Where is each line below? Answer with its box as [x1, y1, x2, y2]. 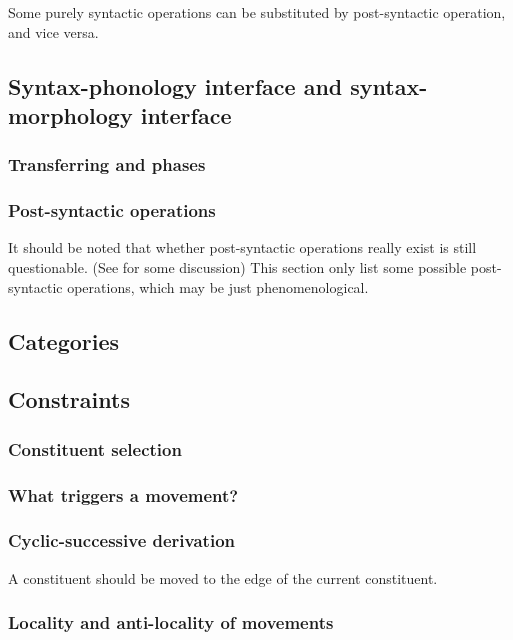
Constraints [8, 384, 130, 415]
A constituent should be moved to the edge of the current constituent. [8, 567, 438, 588]
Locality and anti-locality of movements [8, 610, 334, 635]
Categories [8, 325, 120, 356]
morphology [8, 99, 133, 130]
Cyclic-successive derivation [8, 528, 236, 553]
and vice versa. [8, 21, 99, 42]
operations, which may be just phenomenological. [67, 276, 369, 297]
